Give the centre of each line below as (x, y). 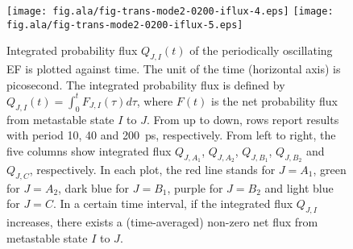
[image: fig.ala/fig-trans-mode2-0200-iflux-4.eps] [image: (170, 11)
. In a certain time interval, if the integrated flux (173, 203)
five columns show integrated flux (89, 150)
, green (330, 169)
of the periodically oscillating (261, 50)
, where (155, 100)
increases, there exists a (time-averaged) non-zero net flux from (162, 222)
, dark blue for (94, 187)
